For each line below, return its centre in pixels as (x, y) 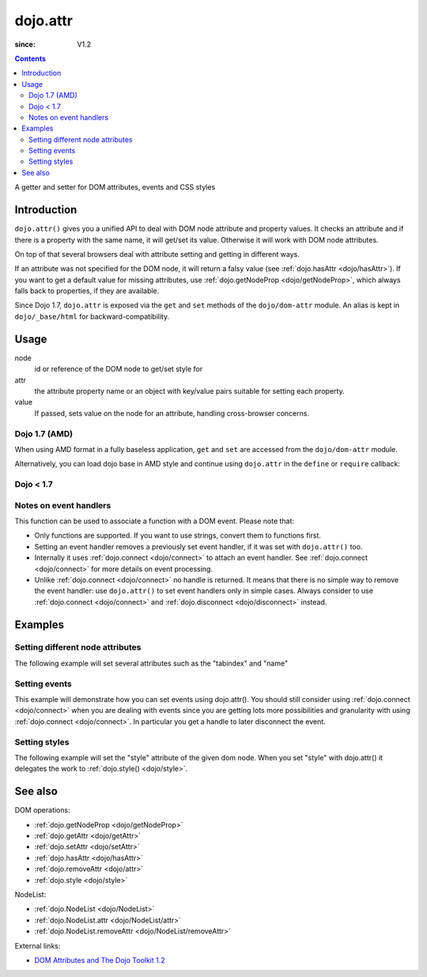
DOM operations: (42, 810)
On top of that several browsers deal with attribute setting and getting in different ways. (157, 254)
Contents (30, 58)
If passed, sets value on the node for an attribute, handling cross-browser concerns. (172, 413)
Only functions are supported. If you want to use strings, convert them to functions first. (178, 536)
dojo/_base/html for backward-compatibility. (92, 316)
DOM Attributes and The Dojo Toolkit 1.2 (100, 960)
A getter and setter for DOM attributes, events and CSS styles (115, 187)
